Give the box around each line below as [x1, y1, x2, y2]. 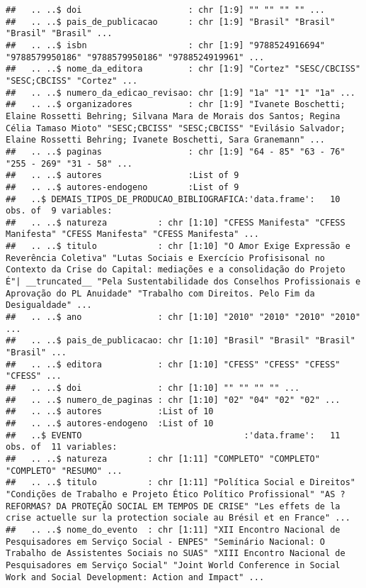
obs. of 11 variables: [6, 442, 118, 453]
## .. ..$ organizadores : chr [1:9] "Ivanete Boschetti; [6, 99, 345, 110]
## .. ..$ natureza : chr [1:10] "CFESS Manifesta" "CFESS [6, 217, 345, 228]
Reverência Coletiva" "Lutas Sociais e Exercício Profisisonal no [6, 253, 326, 263]
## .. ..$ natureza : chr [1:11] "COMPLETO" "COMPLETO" [6, 453, 320, 464]
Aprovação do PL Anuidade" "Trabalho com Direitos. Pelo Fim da [6, 288, 315, 299]
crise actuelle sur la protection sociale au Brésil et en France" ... [6, 513, 350, 523]
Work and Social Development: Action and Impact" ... [6, 572, 265, 582]
